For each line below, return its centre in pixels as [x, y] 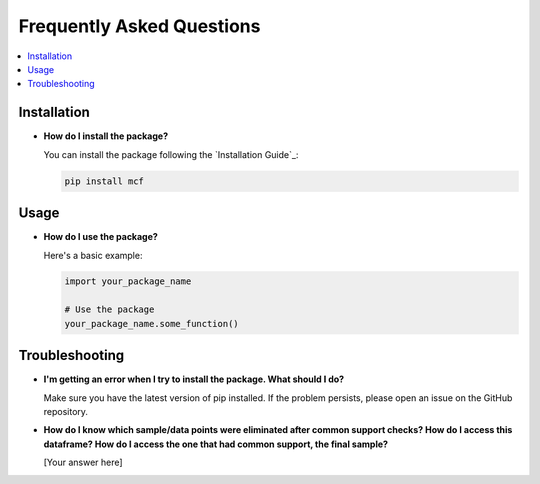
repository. [66, 411]
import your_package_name [128, 281]
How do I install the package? [106, 136]
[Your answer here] [83, 462]
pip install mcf [104, 181]
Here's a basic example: [93, 255]
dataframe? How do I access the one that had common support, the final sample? [216, 444]
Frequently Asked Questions [139, 26]
